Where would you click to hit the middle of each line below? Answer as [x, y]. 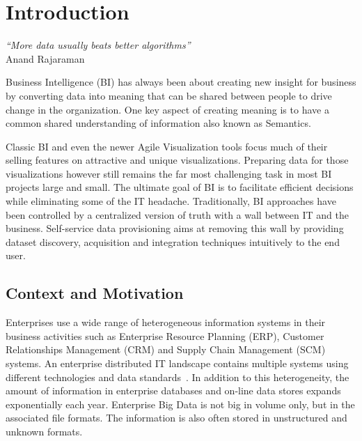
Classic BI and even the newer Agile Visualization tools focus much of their [167, 146]
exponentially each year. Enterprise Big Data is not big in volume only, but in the [180, 404]
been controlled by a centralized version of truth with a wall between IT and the [177, 214]
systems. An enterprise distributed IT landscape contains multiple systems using [177, 363]
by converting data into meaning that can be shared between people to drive [169, 95]
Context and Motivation [95, 293]
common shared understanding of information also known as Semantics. [158, 123]
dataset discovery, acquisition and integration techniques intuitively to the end [173, 241]
